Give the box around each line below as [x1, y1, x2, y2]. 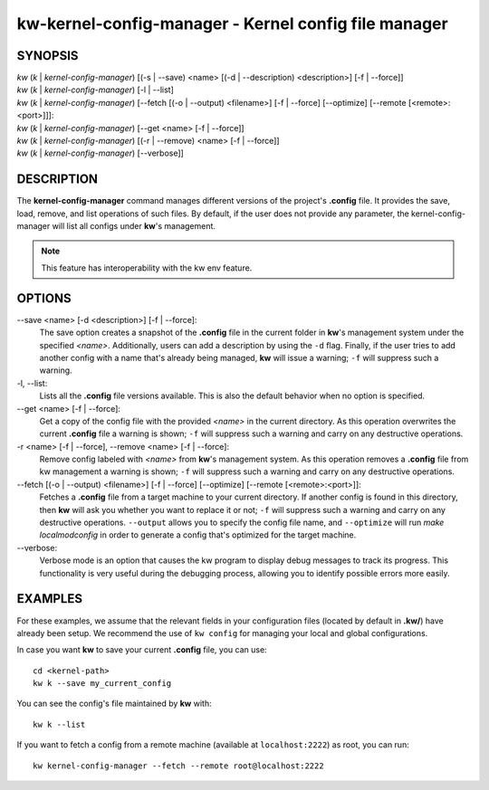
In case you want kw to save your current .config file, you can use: [16, 644, 267, 655]
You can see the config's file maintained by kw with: [16, 698, 212, 709]
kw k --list [33, 719, 86, 729]
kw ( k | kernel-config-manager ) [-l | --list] [16, 84, 174, 95]
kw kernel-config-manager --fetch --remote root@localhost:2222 [33, 760, 325, 771]
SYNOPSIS [16, 48, 79, 63]
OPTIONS [16, 290, 72, 306]
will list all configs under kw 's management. [52, 221, 216, 232]
